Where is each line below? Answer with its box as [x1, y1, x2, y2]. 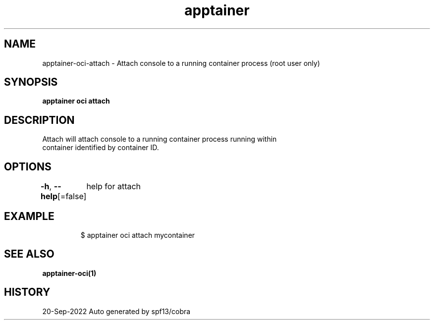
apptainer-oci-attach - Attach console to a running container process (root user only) [42, 58, 320, 67]
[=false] [57, 191, 87, 202]
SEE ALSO [4, 248, 54, 261]
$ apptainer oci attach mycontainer [80, 230, 195, 239]
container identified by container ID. [42, 143, 159, 152]
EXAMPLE [4, 210, 54, 222]
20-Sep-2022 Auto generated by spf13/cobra [42, 307, 191, 316]
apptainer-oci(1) [42, 269, 97, 277]
